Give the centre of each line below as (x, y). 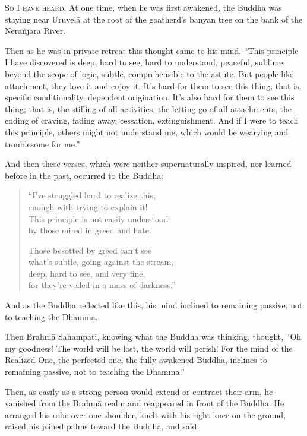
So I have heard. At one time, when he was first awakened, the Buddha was (143, 7)
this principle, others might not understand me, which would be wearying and (147, 132)
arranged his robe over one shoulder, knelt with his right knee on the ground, (145, 414)
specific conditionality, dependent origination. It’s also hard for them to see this (150, 97)
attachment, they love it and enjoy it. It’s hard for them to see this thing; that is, (153, 85)
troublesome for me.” (42, 143)
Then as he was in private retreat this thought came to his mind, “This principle (152, 50)
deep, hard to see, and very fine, (87, 273)
